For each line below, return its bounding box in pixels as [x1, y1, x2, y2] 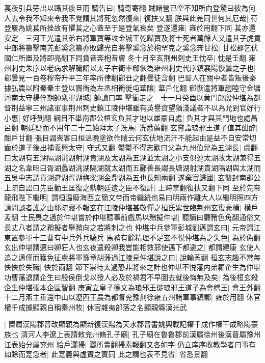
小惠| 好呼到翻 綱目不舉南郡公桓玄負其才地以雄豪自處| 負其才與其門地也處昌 [4, 112, 258, 123]
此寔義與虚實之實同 [51, 349, 116, 359]
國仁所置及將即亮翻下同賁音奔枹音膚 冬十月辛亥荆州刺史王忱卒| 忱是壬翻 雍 [4, 52, 256, 63]
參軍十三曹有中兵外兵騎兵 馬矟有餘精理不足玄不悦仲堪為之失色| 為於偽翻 [18, 232, 261, 242]
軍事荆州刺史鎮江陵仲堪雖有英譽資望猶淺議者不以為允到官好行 [54, 102, 261, 113]
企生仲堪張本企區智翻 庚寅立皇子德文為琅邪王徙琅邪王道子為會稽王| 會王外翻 [4, 282, 261, 292]
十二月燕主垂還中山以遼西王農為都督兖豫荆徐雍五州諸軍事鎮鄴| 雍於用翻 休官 [4, 292, 261, 302]
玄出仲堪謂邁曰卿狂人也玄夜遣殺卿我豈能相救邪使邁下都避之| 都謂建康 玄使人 [4, 242, 261, 253]
